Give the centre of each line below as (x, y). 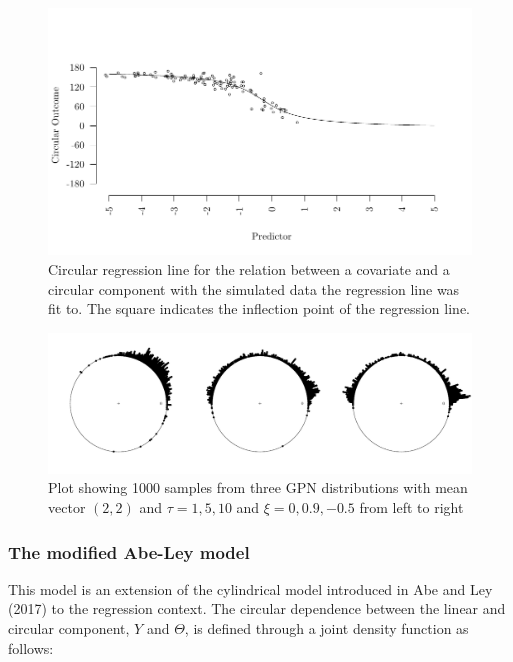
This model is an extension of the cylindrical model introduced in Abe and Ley (250, 588)
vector (67, 507)
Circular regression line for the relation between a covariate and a (249, 268)
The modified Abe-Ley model (129, 551)
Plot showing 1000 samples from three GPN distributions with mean (258, 487)
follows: (31, 647)
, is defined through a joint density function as (326, 628)
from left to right (411, 507)
